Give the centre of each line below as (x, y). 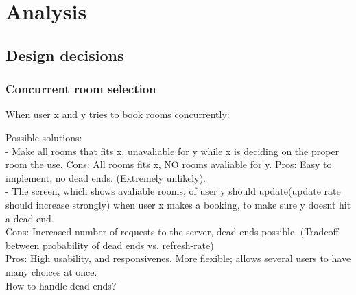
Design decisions (65, 55)
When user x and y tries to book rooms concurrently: (118, 114)
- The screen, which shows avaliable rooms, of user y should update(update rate (173, 191)
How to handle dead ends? (61, 285)
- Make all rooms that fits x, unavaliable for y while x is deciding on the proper (173, 151)
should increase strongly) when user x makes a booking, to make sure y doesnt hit (178, 204)
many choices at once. (51, 271)
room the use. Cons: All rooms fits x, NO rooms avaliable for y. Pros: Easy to (169, 164)
